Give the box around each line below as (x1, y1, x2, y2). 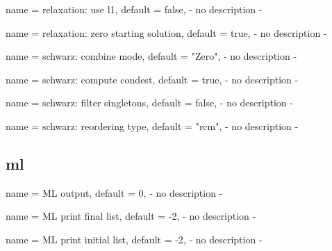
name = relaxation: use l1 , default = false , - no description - (6, 2, 263, 16)
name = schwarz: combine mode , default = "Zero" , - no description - (6, 49, 297, 63)
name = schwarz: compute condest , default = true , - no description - (6, 72, 299, 86)
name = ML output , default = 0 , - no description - (6, 185, 223, 200)
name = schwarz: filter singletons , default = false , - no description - (6, 95, 293, 110)
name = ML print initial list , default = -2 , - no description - (6, 232, 263, 246)
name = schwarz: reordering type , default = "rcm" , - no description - (6, 118, 299, 133)
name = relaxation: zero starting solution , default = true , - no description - (6, 25, 327, 40)
